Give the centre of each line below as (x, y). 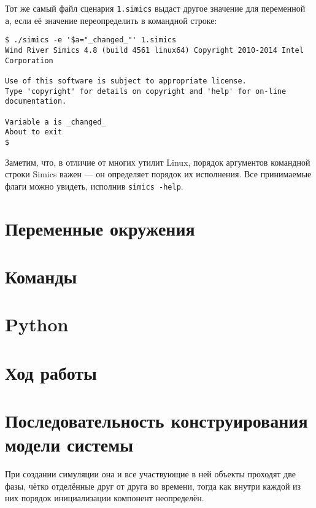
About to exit (34, 132)
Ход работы (51, 372)
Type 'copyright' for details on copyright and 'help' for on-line (146, 91)
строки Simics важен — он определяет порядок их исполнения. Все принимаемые (158, 174)
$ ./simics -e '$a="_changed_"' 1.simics (91, 40)
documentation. (36, 102)
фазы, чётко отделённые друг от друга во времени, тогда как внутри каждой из (153, 486)
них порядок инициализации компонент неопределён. (105, 498)
